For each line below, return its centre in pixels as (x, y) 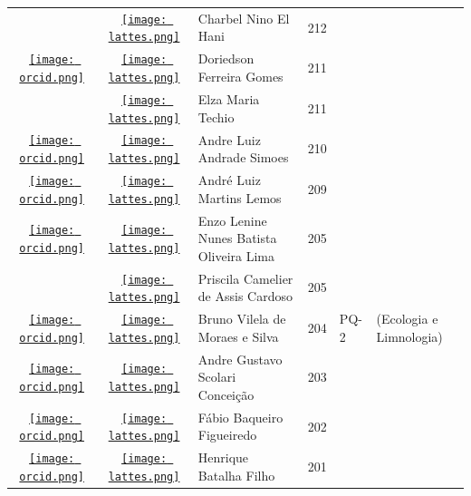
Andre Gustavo (240, 359)
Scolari (217, 377)
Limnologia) (409, 336)
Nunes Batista (237, 238)
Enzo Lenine (232, 220)
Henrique (223, 457)
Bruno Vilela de (242, 319)
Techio (216, 117)
